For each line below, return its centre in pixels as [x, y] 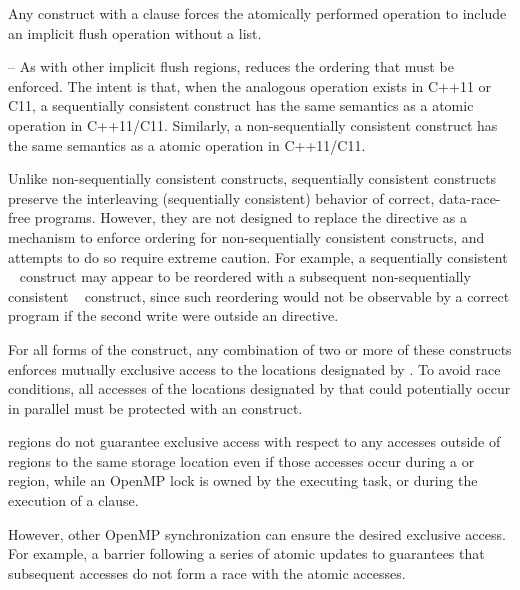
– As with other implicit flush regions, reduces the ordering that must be [231, 66]
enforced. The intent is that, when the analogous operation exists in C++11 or [250, 85]
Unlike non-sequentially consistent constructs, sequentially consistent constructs [252, 178]
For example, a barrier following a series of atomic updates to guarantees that [246, 553]
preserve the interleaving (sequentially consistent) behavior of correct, [221, 197]
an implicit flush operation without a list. [135, 32]
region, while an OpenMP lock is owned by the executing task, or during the [243, 480]
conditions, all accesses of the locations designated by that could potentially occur [259, 388]
